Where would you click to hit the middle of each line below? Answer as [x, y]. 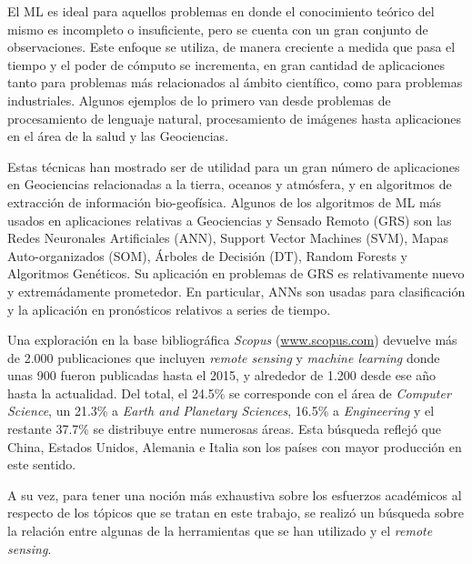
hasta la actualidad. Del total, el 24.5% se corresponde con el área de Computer [229, 393]
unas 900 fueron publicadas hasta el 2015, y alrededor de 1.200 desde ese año [222, 375]
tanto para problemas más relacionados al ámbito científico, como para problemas [235, 82]
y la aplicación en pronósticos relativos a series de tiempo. [169, 309]
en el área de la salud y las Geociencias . [118, 136]
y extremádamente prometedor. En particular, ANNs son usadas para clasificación [236, 291]
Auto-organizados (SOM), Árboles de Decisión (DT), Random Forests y [207, 255]
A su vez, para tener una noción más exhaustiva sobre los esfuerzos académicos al [235, 494]
